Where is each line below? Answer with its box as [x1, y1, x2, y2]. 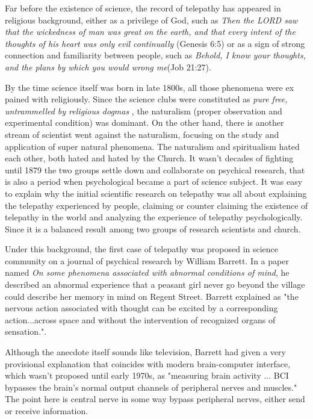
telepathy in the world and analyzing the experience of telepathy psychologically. [5, 211, 303, 223]
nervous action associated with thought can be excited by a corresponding [5, 302, 278, 314]
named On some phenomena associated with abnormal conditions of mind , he [5, 266, 290, 279]
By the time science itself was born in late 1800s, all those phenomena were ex [5, 81, 294, 93]
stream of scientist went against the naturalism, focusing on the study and [5, 128, 279, 140]
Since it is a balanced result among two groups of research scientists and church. [5, 222, 301, 235]
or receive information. [5, 405, 88, 417]
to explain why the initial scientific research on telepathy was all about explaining [5, 187, 307, 199]
